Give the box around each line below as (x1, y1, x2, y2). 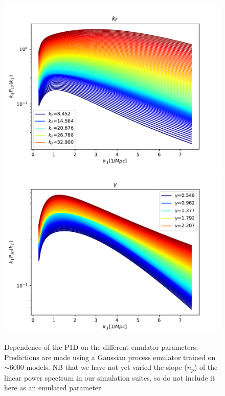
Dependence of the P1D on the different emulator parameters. (4, 342, 198, 352)
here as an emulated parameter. (4, 382, 103, 393)
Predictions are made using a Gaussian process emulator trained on (4, 351, 216, 362)
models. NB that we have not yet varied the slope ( (26, 362, 187, 372)
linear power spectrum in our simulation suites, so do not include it (4, 372, 215, 383)
